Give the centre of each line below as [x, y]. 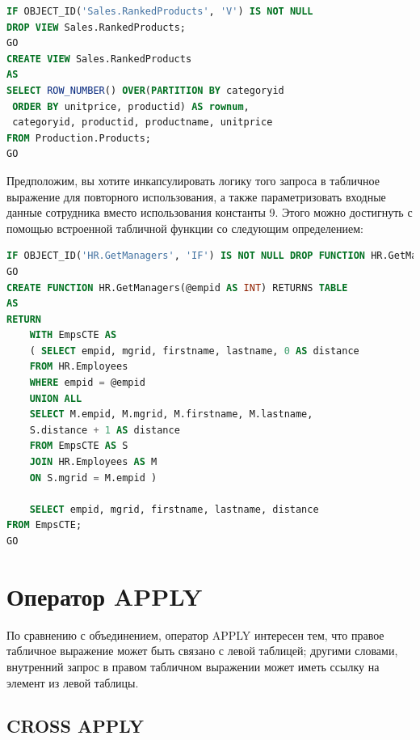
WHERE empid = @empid [87, 383]
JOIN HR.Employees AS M [93, 462]
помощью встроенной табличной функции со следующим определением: [185, 228]
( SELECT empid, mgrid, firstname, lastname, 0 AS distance [194, 351]
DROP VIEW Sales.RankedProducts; [96, 27]
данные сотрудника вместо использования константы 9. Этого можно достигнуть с [210, 212]
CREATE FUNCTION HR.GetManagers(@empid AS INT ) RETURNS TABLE [177, 288]
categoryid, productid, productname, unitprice [143, 123]
